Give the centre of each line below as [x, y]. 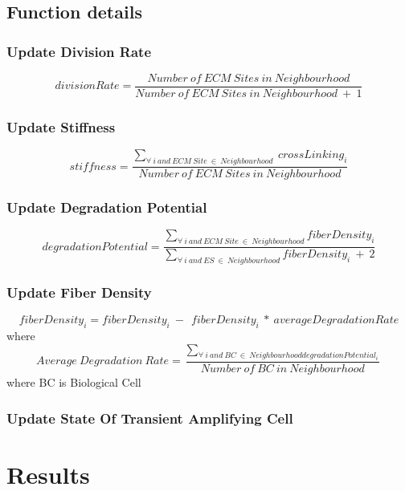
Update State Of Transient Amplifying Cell [150, 418]
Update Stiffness [61, 126]
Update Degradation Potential [107, 207]
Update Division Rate [79, 51]
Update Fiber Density [79, 292]
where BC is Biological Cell [74, 382]
